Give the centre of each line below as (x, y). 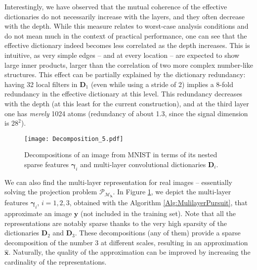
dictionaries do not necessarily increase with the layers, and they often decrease (125, 16)
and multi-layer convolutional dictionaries (143, 164)
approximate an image (38, 213)
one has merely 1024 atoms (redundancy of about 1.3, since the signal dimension (126, 113)
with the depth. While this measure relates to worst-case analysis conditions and (127, 26)
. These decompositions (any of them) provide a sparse (158, 233)
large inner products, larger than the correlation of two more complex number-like (129, 65)
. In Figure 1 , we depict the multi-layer (172, 192)
